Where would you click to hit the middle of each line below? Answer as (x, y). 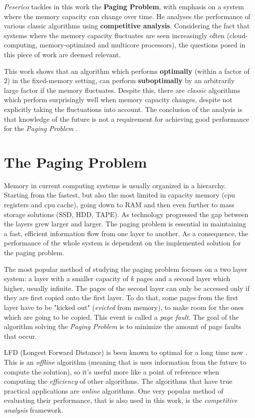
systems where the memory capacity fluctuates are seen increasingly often (114, 35)
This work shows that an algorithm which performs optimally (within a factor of (127, 71)
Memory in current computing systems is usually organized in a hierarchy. (115, 185)
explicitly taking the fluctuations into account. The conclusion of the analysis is (123, 109)
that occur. (21, 336)
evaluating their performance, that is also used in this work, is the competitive (121, 400)
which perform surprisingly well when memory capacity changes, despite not (118, 99)
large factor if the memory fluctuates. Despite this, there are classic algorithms (122, 90)
